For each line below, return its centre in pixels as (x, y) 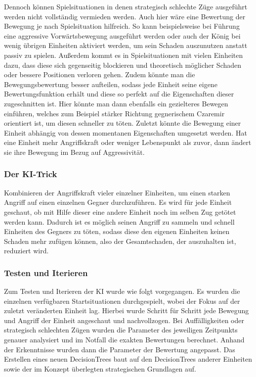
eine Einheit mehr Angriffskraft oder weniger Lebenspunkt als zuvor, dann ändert (128, 142)
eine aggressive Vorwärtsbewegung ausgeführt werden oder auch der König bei (122, 35)
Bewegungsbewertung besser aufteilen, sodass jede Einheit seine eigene (111, 84)
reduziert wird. (26, 251)
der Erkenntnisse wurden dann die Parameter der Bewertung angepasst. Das (120, 349)
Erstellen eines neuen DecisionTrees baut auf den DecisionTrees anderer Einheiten (128, 359)
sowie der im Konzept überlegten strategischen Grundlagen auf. (100, 368)
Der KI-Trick (31, 174)
